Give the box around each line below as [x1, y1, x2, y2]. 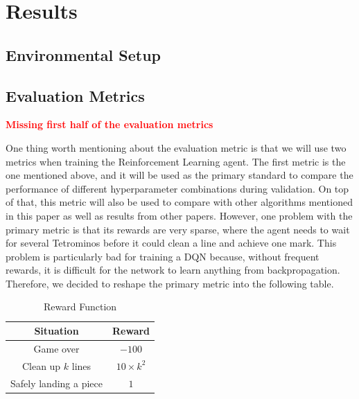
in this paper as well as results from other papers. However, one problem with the [6, 208, 353, 222]
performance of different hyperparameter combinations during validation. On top [6, 181, 349, 195]
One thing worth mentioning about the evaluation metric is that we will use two [6, 140, 347, 154]
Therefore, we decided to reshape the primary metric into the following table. [6, 276, 334, 290]
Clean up [21, 358, 61, 373]
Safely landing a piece [10, 375, 103, 390]
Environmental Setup [6, 44, 161, 65]
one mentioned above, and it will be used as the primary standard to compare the [6, 168, 353, 182]
